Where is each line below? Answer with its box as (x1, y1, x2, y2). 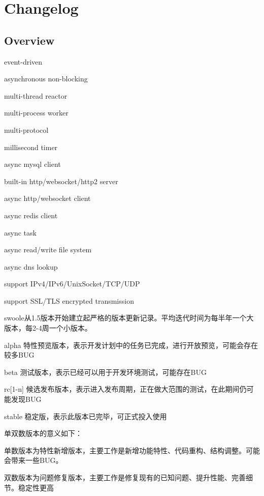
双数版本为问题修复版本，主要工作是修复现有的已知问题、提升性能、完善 (4, 472, 246, 483)
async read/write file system (4, 244, 92, 255)
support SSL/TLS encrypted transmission (4, 295, 134, 306)
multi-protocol (4, 124, 49, 135)
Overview (4, 32, 55, 48)
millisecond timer (4, 141, 58, 152)
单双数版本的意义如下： (4, 428, 82, 439)
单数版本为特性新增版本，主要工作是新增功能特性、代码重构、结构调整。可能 (4, 445, 260, 455)
